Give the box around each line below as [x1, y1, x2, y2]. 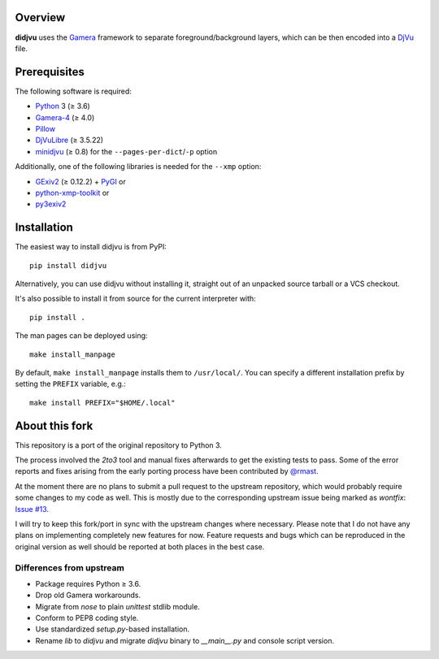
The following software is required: [15, 86, 132, 96]
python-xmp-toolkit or [35, 188, 110, 197]
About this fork [15, 418, 93, 432]
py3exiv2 [35, 199, 67, 209]
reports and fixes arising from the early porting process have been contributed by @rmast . [15, 466, 319, 476]
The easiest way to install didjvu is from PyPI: [15, 242, 167, 252]
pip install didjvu [29, 261, 107, 270]
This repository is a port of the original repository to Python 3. [15, 440, 223, 450]
